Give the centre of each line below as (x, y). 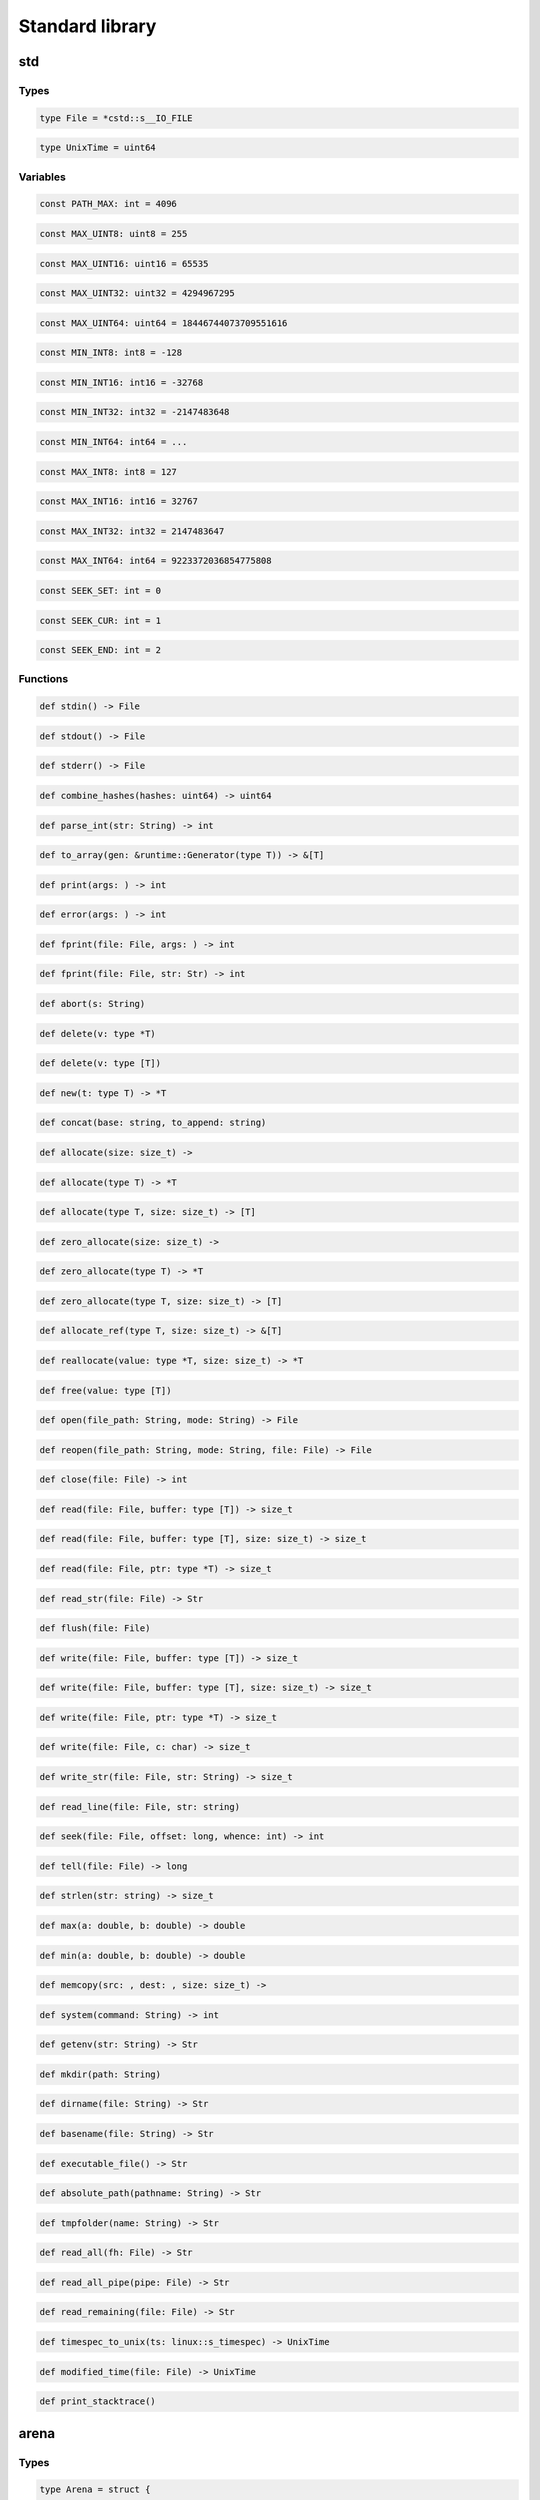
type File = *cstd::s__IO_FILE (116, 118)
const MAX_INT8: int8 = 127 (108, 471)
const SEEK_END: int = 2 (100, 650)
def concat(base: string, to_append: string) (153, 1123)
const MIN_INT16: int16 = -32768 (121, 382)
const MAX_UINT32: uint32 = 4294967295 (137, 293)
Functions (43, 679)
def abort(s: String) (92, 1004)
